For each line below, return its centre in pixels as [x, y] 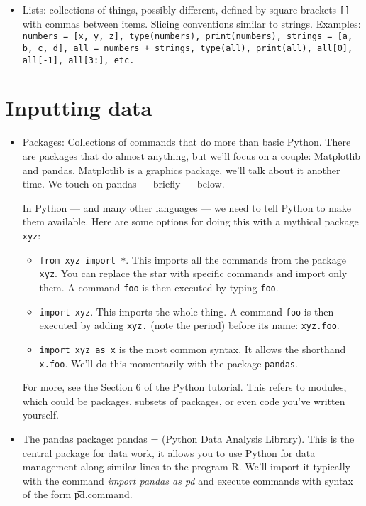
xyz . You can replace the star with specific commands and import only [193, 273]
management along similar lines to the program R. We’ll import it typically [186, 467]
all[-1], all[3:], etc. [78, 60]
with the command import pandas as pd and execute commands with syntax [188, 480]
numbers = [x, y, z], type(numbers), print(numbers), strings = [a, [188, 37]
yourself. [40, 415]
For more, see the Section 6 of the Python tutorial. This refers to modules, [184, 387]
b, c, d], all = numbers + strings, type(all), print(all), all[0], [188, 48]
